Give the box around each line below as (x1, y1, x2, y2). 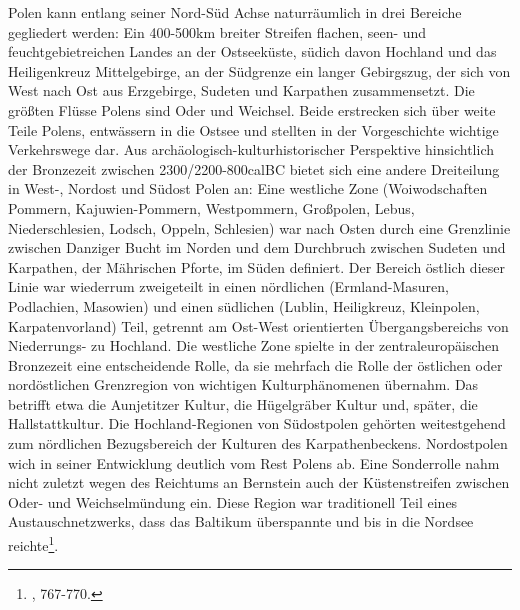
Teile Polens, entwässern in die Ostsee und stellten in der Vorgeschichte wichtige (8, 119, 499, 140)
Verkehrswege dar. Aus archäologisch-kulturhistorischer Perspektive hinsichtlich (8, 139, 494, 160)
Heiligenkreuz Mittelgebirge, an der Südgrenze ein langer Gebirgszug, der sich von (8, 60, 511, 81)
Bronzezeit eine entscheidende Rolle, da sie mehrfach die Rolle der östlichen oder (8, 354, 503, 375)
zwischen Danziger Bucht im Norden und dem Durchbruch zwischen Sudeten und (8, 237, 506, 258)
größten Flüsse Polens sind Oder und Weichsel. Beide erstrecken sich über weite (8, 99, 496, 120)
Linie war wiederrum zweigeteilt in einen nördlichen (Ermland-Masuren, (8, 276, 449, 297)
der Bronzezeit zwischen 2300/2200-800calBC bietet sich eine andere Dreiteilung (8, 158, 500, 179)
